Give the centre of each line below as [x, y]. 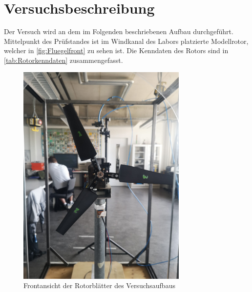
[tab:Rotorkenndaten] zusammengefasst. [63, 60]
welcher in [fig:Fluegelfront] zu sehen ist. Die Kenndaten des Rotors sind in [116, 50]
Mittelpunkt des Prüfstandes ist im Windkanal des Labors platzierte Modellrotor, [126, 41]
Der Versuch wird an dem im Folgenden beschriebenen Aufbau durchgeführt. [119, 31]
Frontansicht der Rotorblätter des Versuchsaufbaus [99, 285]
